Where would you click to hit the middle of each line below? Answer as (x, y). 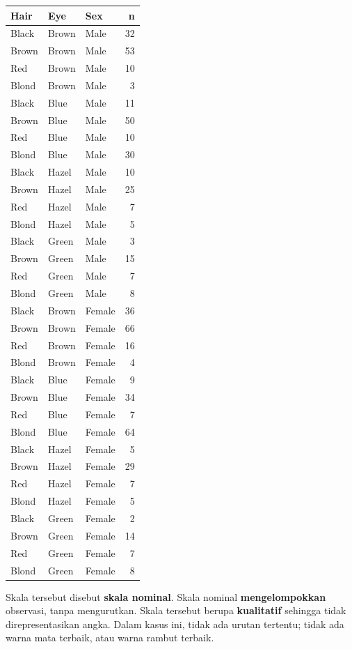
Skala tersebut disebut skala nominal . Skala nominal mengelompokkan (166, 596)
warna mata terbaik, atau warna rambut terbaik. (110, 637)
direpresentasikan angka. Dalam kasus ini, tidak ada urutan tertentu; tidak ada (175, 624)
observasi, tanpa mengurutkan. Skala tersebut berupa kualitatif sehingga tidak (176, 610)
